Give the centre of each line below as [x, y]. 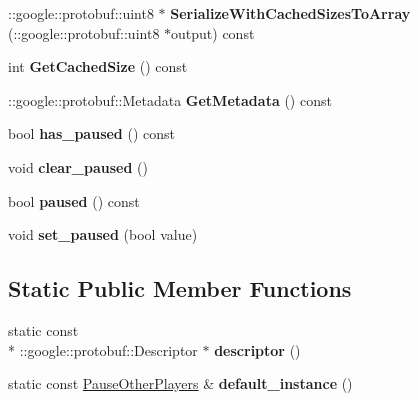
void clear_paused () [78, 166]
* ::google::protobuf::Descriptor [103, 349]
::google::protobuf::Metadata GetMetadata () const [170, 99]
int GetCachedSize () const [98, 66]
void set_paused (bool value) [103, 234]
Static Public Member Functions [180, 288]
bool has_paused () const [92, 133]
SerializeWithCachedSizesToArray [290, 13]
